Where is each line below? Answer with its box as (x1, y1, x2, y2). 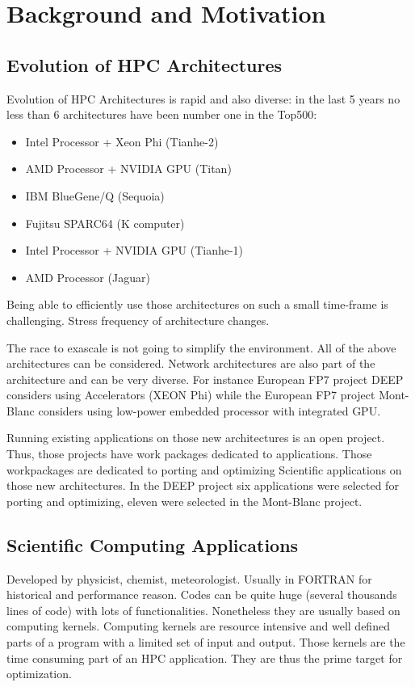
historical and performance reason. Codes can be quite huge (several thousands (6, 586, 397, 603)
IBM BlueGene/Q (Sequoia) (25, 187, 165, 204)
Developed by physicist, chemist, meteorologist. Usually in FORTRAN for (6, 570, 372, 587)
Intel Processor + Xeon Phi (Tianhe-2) (25, 133, 219, 150)
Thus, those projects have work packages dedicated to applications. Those (6, 445, 372, 462)
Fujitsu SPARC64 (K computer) (25, 214, 185, 231)
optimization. (6, 665, 72, 682)
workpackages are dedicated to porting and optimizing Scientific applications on (6, 461, 402, 478)
